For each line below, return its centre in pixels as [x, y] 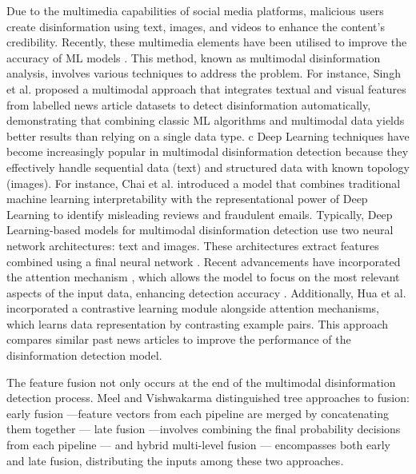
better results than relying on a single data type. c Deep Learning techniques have [208, 135]
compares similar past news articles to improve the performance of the [179, 339]
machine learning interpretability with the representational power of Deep [187, 199]
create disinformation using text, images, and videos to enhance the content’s [196, 26]
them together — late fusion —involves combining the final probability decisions [204, 429]
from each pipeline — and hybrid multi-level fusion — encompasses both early [198, 445]
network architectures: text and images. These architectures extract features [193, 245]
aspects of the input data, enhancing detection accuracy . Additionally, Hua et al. [206, 292]
